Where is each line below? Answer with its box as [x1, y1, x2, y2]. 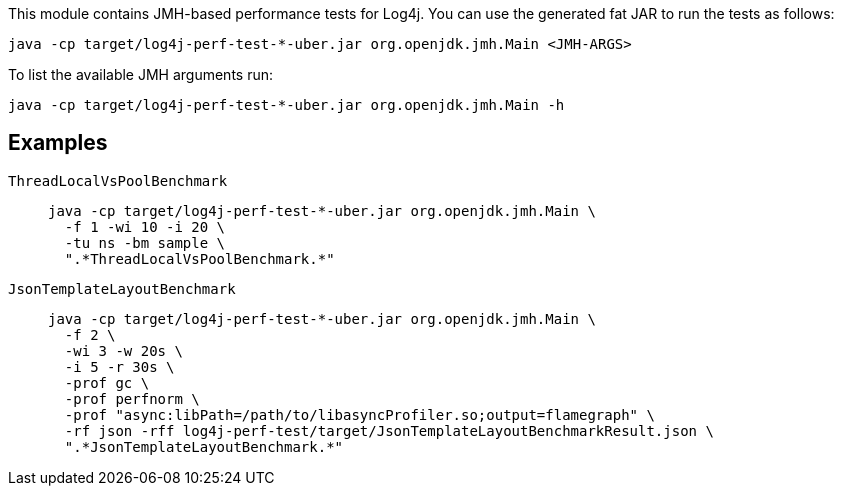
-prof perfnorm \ [64, 390, 200, 407]
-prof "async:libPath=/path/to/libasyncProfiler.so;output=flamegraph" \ [64, 406, 655, 423]
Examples [8, 130, 108, 156]
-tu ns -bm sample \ [64, 234, 226, 251]
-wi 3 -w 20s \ [64, 342, 183, 359]
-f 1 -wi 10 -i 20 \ [64, 218, 226, 235]
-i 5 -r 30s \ [64, 358, 175, 375]
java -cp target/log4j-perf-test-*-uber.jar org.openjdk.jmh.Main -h [8, 97, 565, 113]
